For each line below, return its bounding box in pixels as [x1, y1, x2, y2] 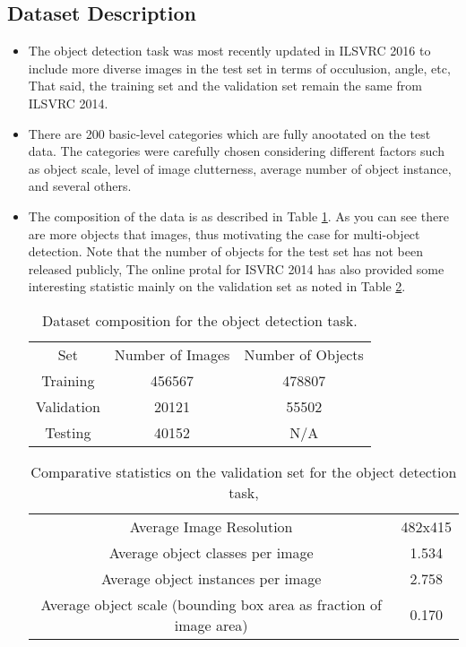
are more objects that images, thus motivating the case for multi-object [28, 224, 420, 243]
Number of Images [114, 343, 230, 365]
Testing [45, 421, 91, 443]
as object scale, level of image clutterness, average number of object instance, [28, 159, 452, 177]
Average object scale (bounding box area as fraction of [40, 593, 382, 615]
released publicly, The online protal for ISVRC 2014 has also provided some [28, 259, 444, 278]
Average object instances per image [100, 567, 322, 589]
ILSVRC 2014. [28, 93, 108, 112]
